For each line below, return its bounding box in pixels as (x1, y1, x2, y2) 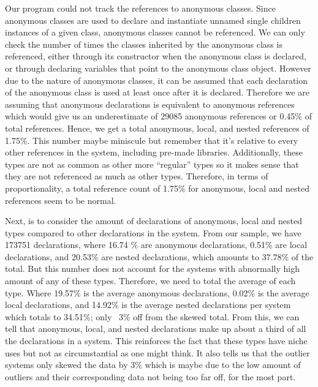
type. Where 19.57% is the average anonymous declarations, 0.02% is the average (5, 286, 309, 299)
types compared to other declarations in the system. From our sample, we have (5, 226, 301, 239)
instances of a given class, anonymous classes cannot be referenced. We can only (5, 26, 305, 39)
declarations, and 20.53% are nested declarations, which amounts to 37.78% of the (5, 250, 314, 263)
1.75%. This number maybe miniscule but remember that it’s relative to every (5, 133, 298, 146)
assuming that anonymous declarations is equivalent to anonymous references (5, 97, 295, 110)
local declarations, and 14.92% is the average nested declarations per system (5, 298, 291, 311)
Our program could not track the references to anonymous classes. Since (5, 2, 276, 14)
